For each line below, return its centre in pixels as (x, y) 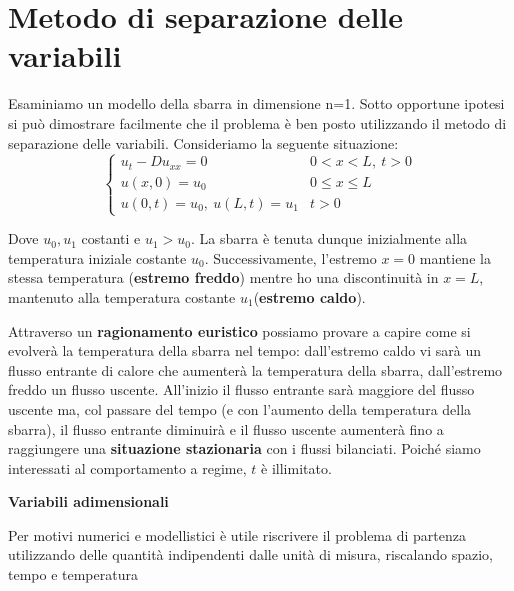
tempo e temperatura (73, 574)
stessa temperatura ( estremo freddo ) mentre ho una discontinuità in (223, 277)
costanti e (111, 238)
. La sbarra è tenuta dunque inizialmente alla (329, 238)
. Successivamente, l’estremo (290, 257)
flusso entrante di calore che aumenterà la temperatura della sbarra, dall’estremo (255, 369)
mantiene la (455, 257)
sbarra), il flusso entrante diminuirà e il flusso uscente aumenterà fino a (226, 428)
